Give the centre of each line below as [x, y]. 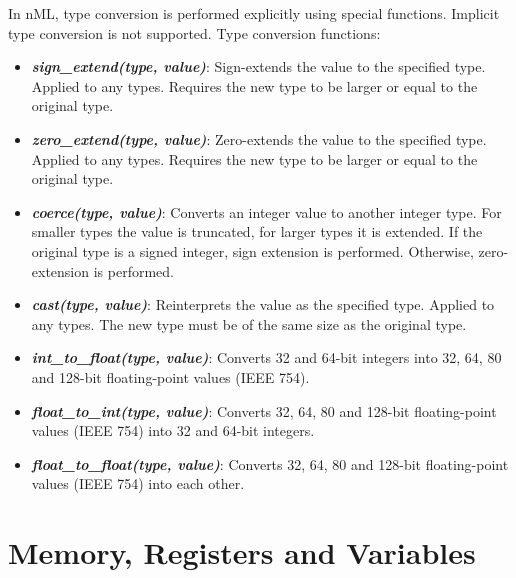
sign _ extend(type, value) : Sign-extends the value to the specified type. [258, 66]
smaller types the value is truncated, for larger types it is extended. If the [257, 231]
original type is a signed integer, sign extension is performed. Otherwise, [252, 250]
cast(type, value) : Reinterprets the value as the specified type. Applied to [263, 304]
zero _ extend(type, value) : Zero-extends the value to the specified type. [259, 138]
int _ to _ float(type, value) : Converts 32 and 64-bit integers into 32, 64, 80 [266, 357]
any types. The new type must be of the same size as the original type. [249, 323]
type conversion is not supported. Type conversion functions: [194, 32]
